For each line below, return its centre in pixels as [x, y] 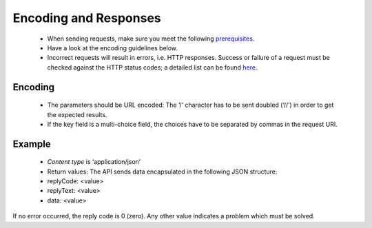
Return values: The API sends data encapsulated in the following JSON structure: [162, 172]
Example [32, 144]
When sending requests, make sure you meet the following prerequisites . [151, 39]
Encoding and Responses [87, 18]
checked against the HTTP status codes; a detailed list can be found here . [152, 67]
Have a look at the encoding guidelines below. [113, 48]
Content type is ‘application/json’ [94, 162]
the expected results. [77, 114]
